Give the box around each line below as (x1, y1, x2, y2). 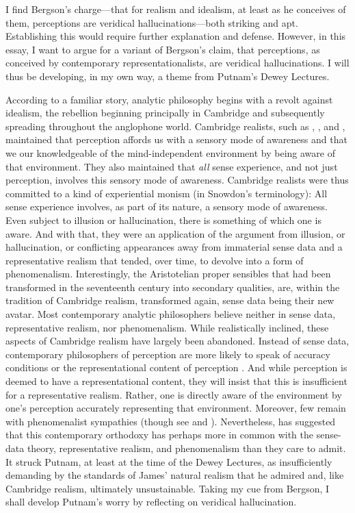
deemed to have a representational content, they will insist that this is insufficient (5, 374, 347, 388)
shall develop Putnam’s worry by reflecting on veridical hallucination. (5, 495, 297, 509)
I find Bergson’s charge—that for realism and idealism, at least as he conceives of (5, 2, 346, 16)
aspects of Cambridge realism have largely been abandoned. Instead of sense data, (5, 334, 350, 348)
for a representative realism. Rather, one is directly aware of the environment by (5, 387, 342, 401)
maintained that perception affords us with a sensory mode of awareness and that (5, 132, 347, 147)
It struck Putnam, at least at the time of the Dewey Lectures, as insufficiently (5, 454, 332, 468)
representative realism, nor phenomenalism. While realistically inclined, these (5, 320, 329, 334)
